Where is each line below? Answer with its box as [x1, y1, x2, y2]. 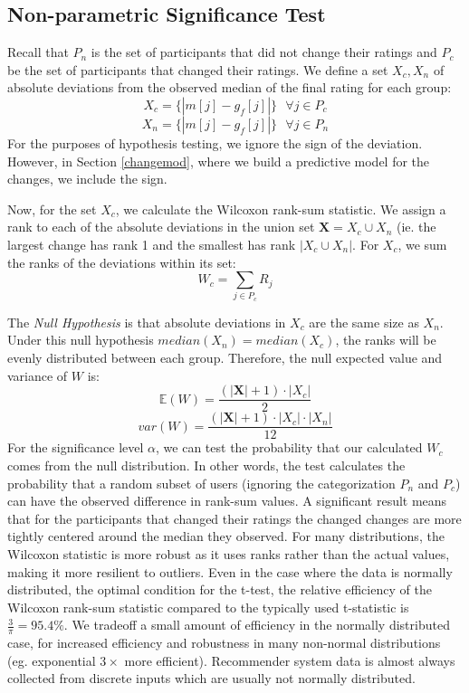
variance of [7, 365, 68, 384]
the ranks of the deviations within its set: [7, 252, 236, 271]
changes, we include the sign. [7, 169, 167, 188]
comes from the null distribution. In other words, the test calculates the [7, 455, 406, 474]
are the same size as [309, 312, 419, 331]
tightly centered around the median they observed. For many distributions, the [7, 527, 445, 546]
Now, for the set [7, 199, 97, 218]
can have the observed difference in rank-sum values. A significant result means [7, 491, 447, 510]
